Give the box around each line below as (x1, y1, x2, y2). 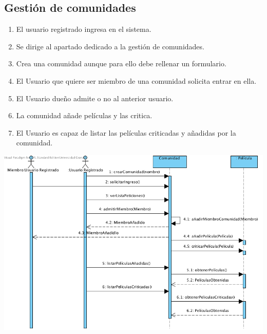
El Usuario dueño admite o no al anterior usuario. (16, 92, 174, 103)
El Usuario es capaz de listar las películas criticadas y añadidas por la (16, 127, 236, 138)
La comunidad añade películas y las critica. (16, 110, 152, 121)
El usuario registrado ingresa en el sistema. (16, 24, 151, 34)
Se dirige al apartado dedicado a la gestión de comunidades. (16, 41, 204, 51)
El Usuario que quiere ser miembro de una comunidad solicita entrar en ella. (16, 75, 257, 86)
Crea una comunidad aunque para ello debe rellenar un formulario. (16, 58, 226, 69)
